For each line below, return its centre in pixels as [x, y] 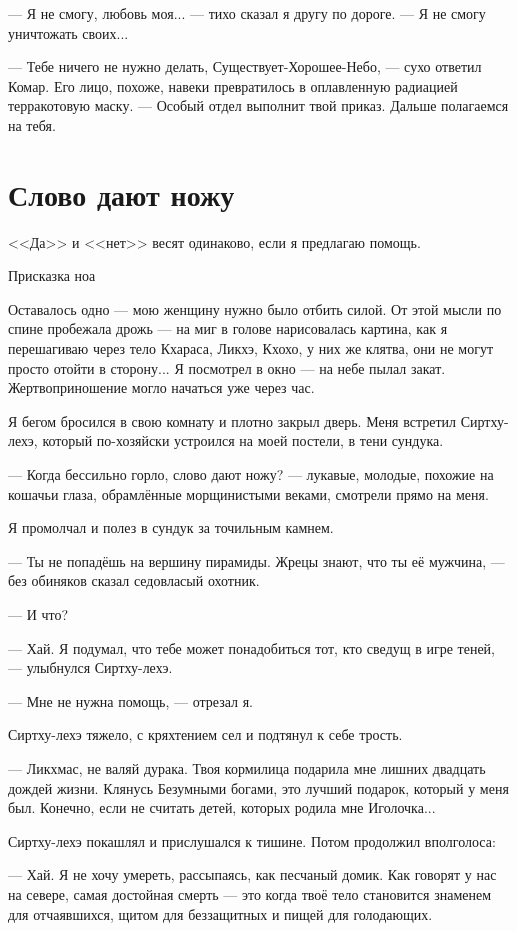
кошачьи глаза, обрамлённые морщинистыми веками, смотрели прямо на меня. [248, 493]
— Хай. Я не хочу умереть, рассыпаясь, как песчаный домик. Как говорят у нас [252, 874]
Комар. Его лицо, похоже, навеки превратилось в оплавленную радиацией [233, 85]
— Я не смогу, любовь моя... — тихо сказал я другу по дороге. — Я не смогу [247, 13]
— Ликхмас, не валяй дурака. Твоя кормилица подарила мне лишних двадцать [247, 767]
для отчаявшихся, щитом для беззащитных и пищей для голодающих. [220, 913]
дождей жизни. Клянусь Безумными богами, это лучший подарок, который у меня [258, 787]
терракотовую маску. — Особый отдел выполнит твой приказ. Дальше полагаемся [258, 105]
